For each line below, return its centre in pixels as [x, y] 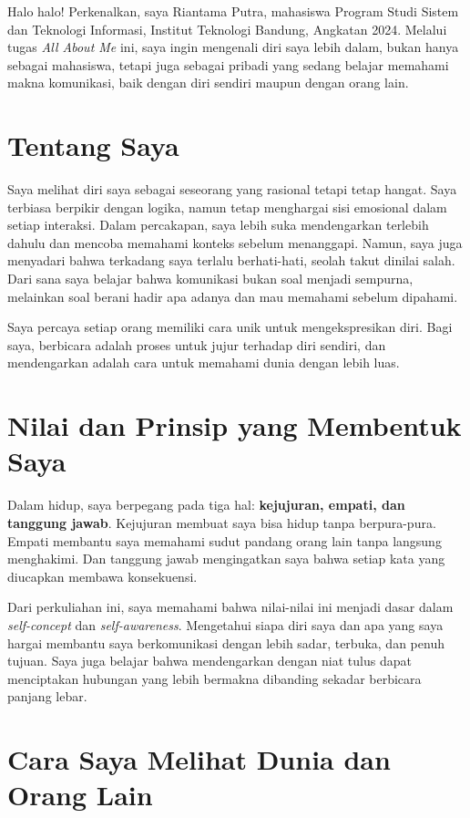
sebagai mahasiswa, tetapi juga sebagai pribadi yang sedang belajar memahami [228, 64]
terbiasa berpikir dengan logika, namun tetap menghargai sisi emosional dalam [227, 207]
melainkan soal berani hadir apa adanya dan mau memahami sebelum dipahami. [233, 296]
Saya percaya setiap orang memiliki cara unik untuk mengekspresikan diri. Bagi [230, 327]
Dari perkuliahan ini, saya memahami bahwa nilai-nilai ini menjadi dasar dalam [230, 607]
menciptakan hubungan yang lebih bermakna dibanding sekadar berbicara [215, 678]
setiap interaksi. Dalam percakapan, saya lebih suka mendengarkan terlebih [218, 225]
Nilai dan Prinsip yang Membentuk [235, 425]
